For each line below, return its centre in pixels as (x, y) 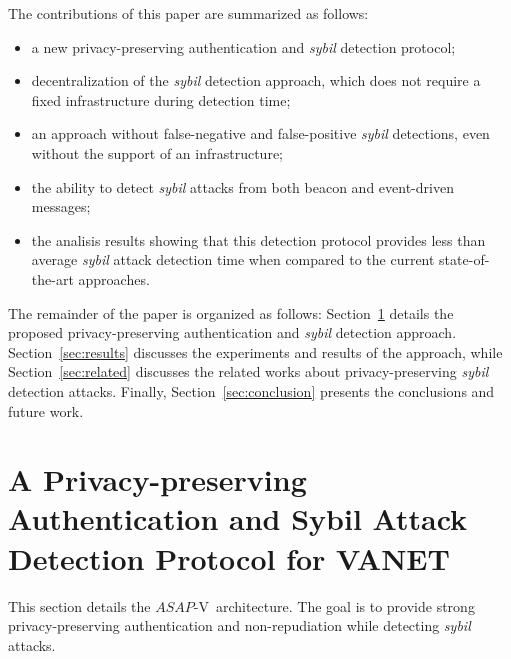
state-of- (464, 259)
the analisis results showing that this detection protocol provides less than (258, 239)
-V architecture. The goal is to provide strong (334, 605)
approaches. (114, 278)
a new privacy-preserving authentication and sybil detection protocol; (243, 46)
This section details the (79, 605)
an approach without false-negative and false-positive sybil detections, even (260, 133)
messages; (61, 206)
